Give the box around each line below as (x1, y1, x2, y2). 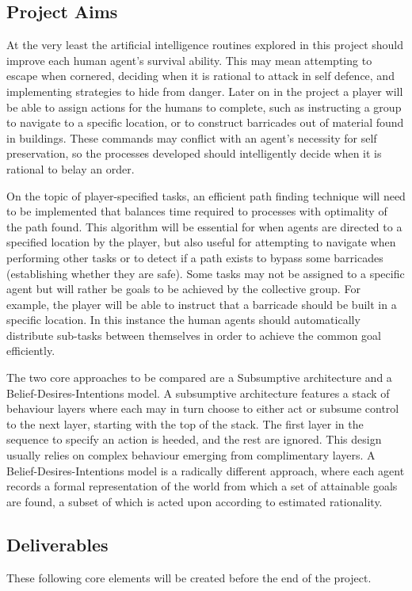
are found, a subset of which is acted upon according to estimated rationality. (6, 493, 383, 509)
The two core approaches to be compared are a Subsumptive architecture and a (6, 369, 392, 386)
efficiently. (6, 342, 55, 359)
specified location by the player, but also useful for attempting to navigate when (6, 234, 396, 250)
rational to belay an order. (6, 160, 135, 177)
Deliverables (6, 532, 109, 556)
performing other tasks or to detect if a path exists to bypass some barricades (6, 249, 383, 265)
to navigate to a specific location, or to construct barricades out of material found (6, 114, 404, 131)
